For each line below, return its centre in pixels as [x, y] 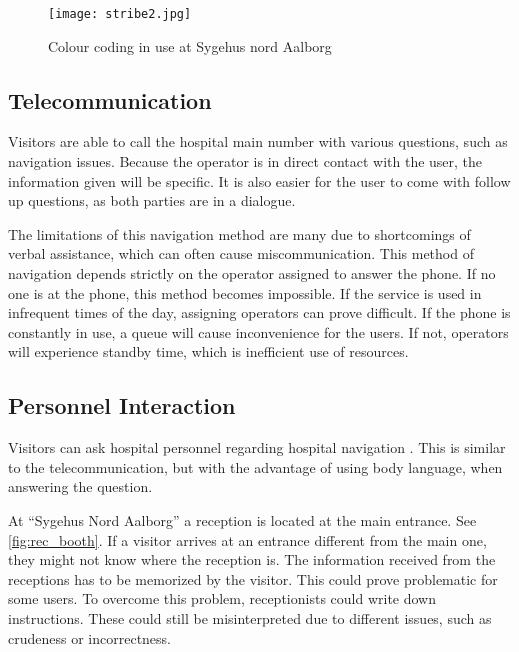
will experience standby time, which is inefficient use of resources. [208, 351]
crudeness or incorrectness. [90, 637]
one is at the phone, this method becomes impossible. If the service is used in [245, 292]
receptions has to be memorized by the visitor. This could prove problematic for [253, 578]
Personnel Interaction [122, 405]
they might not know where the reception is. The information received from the [252, 559]
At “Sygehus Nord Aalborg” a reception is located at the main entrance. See [242, 519]
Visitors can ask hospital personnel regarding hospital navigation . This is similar [257, 447]
